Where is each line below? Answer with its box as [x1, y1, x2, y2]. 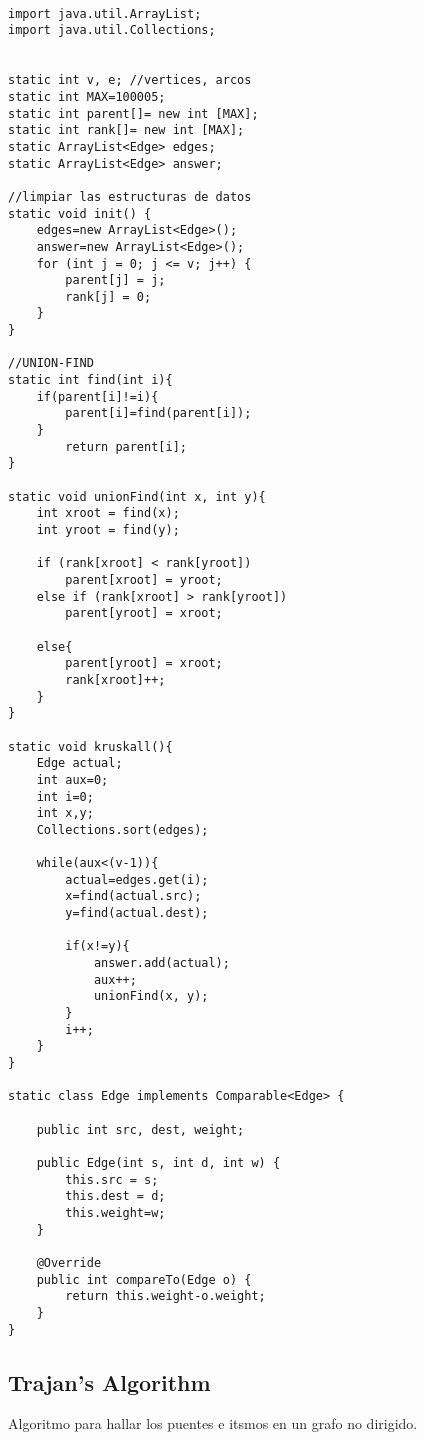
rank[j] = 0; [65, 289, 152, 304]
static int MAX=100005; [8, 89, 166, 104]
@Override [36, 1255, 102, 1270]
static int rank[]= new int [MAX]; [8, 123, 245, 138]
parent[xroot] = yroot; [65, 572, 223, 587]
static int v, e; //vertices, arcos [8, 73, 252, 88]
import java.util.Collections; [8, 23, 216, 38]
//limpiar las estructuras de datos [8, 189, 252, 204]
